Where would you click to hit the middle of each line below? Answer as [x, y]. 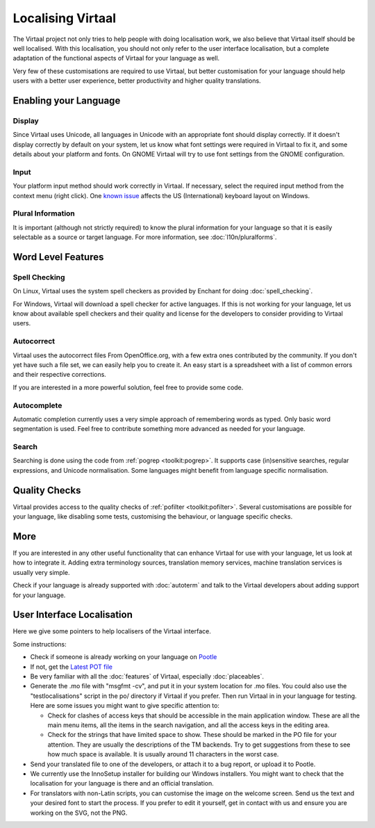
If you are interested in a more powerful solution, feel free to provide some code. [128, 387]
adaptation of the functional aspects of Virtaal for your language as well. [116, 58]
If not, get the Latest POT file [71, 667]
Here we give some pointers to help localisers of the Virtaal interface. [112, 631]
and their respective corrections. [60, 375]
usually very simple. [41, 572]
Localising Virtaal [65, 18]
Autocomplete [37, 405]
